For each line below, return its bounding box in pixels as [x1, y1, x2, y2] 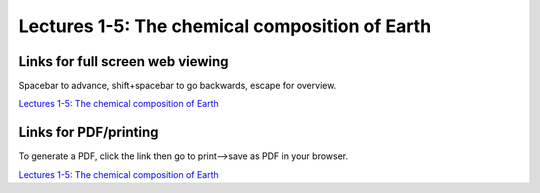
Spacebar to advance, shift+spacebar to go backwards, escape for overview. [18, 80, 337, 92]
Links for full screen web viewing [18, 53, 229, 70]
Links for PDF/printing [18, 124, 159, 141]
